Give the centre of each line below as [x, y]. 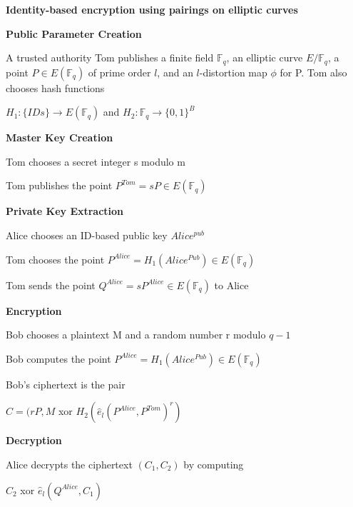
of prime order [119, 72]
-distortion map [233, 72]
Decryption [34, 440]
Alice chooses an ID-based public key [87, 235]
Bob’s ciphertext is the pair [66, 384]
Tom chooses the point [55, 259]
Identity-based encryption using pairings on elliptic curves [152, 9]
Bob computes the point [58, 358]
